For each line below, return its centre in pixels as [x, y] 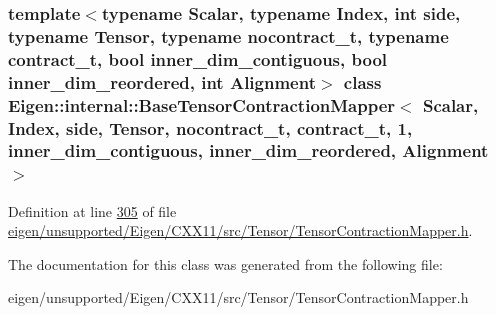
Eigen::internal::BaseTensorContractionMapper [202, 104]
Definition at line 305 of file [92, 210]
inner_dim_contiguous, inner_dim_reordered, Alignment [248, 150]
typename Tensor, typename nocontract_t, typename [228, 35]
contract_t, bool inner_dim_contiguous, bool [198, 58]
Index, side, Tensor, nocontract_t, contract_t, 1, [210, 127]
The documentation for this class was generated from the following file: [225, 263]
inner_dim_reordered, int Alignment [162, 81]
